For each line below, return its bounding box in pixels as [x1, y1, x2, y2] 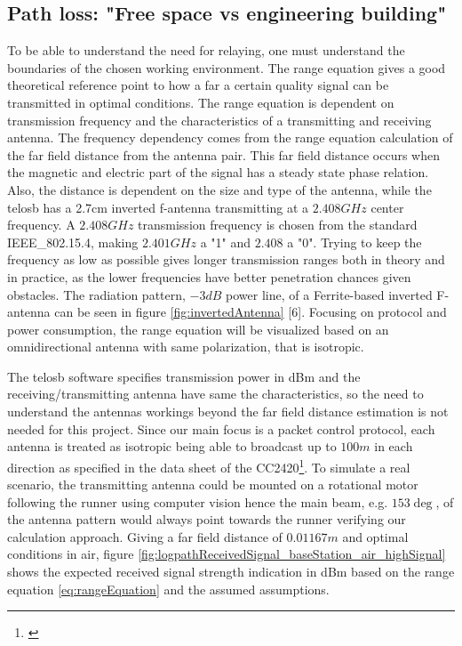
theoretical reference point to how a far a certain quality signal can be [7, 76, 389, 94]
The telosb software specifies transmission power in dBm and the [7, 367, 361, 385]
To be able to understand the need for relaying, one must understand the [7, 41, 405, 60]
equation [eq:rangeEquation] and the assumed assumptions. [7, 579, 330, 598]
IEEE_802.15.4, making [7, 232, 139, 251]
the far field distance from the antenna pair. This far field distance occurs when [7, 145, 441, 164]
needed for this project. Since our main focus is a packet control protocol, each [7, 419, 435, 438]
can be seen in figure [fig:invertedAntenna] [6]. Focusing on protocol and [54, 303, 447, 321]
